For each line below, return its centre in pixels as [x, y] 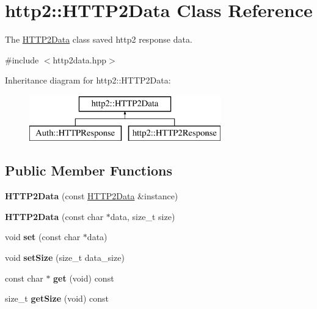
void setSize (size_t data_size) [65, 257]
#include [22, 59]
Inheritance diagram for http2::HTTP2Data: [88, 80]
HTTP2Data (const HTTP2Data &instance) [92, 196]
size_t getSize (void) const [57, 298]
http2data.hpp [80, 59]
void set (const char [43, 237]
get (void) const [84, 278]
